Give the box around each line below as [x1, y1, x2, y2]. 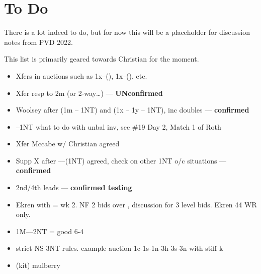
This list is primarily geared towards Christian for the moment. [4, 53, 199, 64]
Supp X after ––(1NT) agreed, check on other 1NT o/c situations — [16, 155, 227, 166]
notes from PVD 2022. [4, 36, 73, 47]
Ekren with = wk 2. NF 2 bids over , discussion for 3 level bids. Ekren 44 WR [16, 199, 257, 209]
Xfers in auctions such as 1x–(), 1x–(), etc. [16, 70, 147, 81]
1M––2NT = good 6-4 [16, 226, 84, 236]
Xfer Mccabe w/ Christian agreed [16, 138, 120, 149]
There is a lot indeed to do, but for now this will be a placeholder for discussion [4, 27, 250, 37]
